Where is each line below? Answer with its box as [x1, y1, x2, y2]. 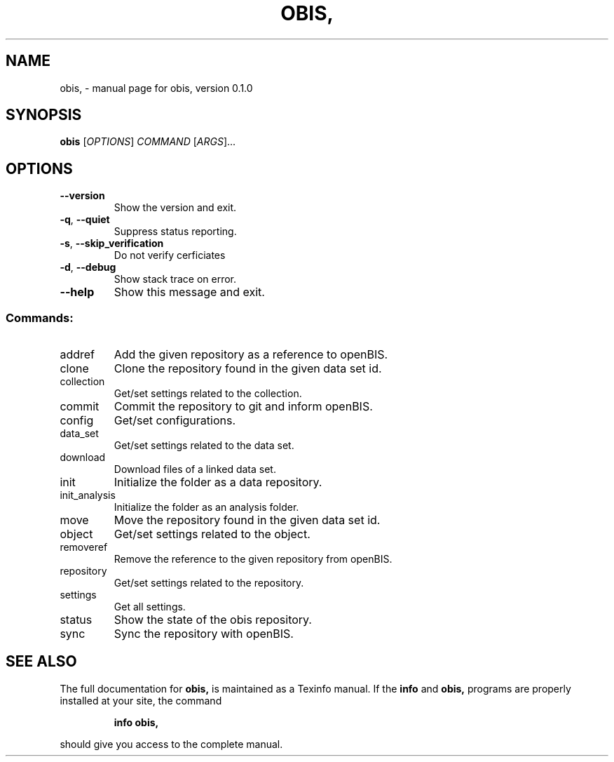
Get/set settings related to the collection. [114, 387, 302, 400]
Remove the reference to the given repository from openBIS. [114, 553, 393, 566]
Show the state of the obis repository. [114, 613, 312, 627]
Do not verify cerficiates [114, 249, 226, 262]
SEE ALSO [6, 653, 77, 671]
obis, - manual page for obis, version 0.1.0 [60, 81, 253, 94]
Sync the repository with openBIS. [114, 627, 294, 641]
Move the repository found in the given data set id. [114, 513, 381, 528]
